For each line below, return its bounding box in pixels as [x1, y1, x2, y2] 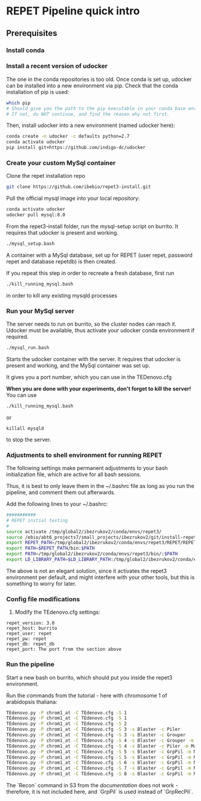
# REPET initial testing [6, 517, 68, 523]
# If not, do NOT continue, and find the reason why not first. [6, 111, 170, 117]
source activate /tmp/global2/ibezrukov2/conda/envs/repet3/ [6, 529, 162, 535]
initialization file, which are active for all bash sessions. [6, 471, 142, 478]
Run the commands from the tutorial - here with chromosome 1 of [6, 691, 167, 699]
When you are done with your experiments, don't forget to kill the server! [6, 385, 191, 392]
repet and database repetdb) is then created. [6, 257, 117, 265]
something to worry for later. [6, 579, 77, 587]
